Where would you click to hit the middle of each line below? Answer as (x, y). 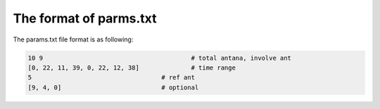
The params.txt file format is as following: (73, 39)
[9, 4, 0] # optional (113, 87)
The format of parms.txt (85, 18)
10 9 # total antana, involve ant (160, 58)
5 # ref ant (111, 78)
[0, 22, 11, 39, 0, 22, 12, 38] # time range (132, 68)
